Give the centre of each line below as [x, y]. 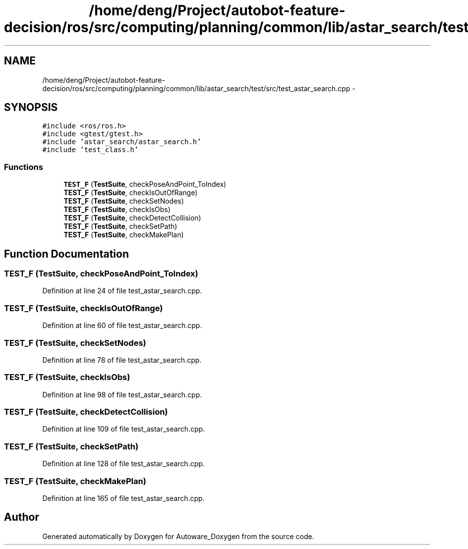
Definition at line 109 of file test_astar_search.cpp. [124, 429]
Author [22, 517]
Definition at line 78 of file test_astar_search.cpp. [122, 360]
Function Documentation [66, 254]
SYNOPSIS [31, 108]
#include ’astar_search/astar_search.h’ [122, 142]
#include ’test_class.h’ [90, 150]
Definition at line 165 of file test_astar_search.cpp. [123, 498]
